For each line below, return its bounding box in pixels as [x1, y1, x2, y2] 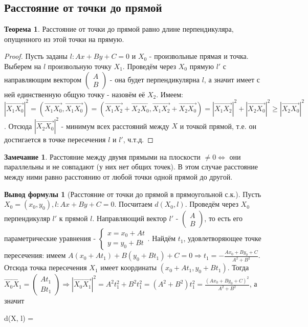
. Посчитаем [114, 199, 152, 209]
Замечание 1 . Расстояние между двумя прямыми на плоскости [4, 151, 201, 162]
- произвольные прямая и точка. [149, 51, 249, 61]
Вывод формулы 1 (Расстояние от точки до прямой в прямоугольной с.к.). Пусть [4, 188, 261, 199]
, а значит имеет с [204, 74, 260, 84]
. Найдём [147, 233, 176, 244]
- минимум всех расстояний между [61, 120, 169, 131]
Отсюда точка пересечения [4, 262, 87, 273]
